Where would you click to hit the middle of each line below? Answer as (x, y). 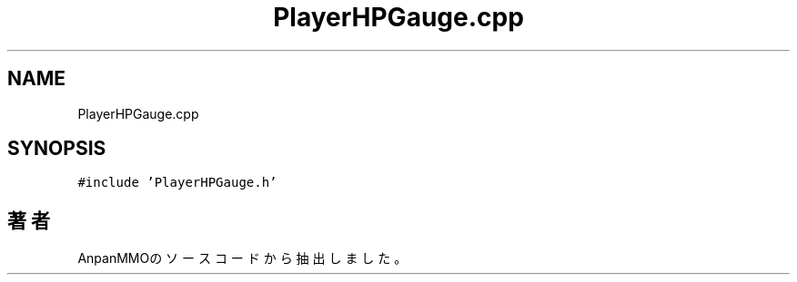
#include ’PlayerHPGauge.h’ (177, 183)
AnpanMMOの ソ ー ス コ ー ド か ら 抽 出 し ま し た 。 (242, 258)
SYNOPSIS (57, 149)
